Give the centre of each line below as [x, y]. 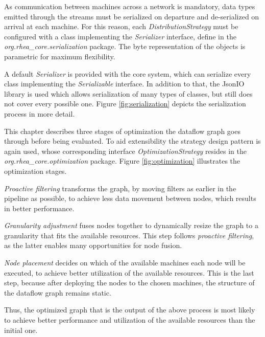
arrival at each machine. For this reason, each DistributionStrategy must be [121, 26]
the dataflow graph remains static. [58, 292]
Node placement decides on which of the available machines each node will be [125, 263]
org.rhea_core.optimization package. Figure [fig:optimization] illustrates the [122, 161]
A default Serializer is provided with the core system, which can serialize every [128, 73]
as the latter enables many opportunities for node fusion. [93, 245]
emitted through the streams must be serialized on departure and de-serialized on [132, 16]
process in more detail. [40, 113]
